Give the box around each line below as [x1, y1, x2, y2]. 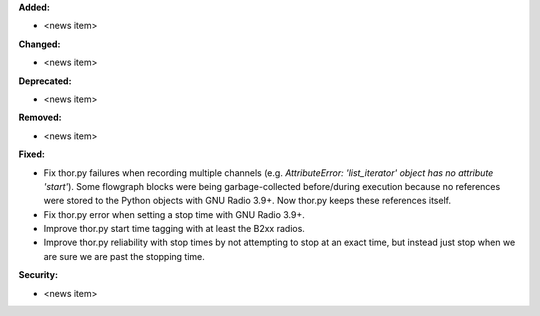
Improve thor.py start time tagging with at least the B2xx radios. [43, 223, 305, 235]
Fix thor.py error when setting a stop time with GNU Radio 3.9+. [43, 208, 305, 220]
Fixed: [18, 148, 45, 160]
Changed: [18, 38, 61, 50]
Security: [18, 269, 59, 281]
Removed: [18, 111, 62, 124]
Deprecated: [18, 75, 72, 87]
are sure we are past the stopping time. [43, 250, 205, 262]
